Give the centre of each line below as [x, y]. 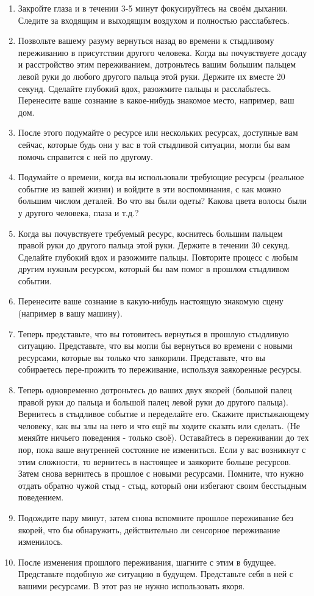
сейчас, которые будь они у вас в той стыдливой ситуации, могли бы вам [154, 144]
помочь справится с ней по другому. [85, 156]
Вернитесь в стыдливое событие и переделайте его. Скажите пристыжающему [163, 414]
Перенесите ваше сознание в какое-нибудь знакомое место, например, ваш [156, 100]
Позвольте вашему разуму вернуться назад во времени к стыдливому [146, 40]
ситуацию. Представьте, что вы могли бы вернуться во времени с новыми [155, 345]
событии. [35, 280]
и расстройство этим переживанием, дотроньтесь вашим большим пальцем [157, 64]
